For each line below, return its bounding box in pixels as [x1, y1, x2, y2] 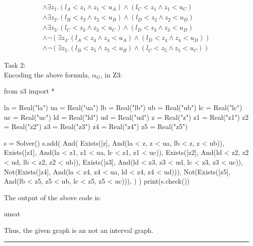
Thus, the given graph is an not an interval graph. [4, 225, 154, 235]
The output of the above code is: [4, 192, 101, 202]
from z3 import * [4, 86, 55, 96]
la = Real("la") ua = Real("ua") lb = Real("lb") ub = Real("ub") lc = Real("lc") [4, 102, 242, 112]
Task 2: [4, 60, 26, 70]
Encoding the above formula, [4, 69, 90, 79]
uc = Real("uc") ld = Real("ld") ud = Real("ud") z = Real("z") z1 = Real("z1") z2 [4, 112, 249, 122]
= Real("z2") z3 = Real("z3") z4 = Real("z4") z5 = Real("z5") [4, 121, 188, 132]
